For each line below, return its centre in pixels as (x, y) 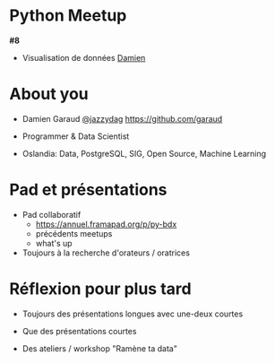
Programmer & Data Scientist (76, 136)
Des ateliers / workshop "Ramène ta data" (99, 348)
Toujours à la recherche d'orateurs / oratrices (106, 253)
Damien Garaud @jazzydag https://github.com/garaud (122, 118)
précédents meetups (74, 233)
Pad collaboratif (52, 214)
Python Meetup (68, 16)
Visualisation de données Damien (84, 57)
